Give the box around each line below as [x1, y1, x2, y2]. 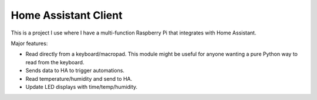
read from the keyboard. [25, 58, 85, 65]
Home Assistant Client [11, 9, 123, 22]
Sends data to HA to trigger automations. [25, 67, 124, 74]
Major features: [11, 40, 48, 47]
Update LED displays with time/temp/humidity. [25, 83, 138, 90]
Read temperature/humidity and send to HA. [25, 75, 132, 82]
